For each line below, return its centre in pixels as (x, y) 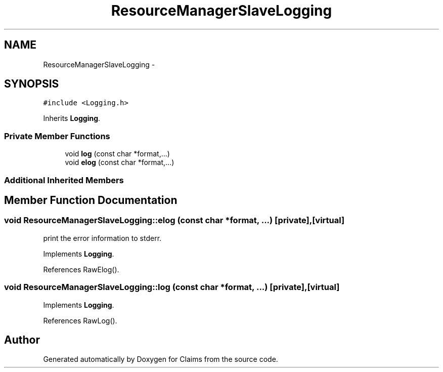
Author (22, 340)
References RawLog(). (80, 320)
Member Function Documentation (91, 200)
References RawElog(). (81, 269)
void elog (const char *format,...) (120, 162)
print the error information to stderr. (102, 238)
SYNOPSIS (32, 84)
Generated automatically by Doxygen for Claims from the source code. (161, 359)
